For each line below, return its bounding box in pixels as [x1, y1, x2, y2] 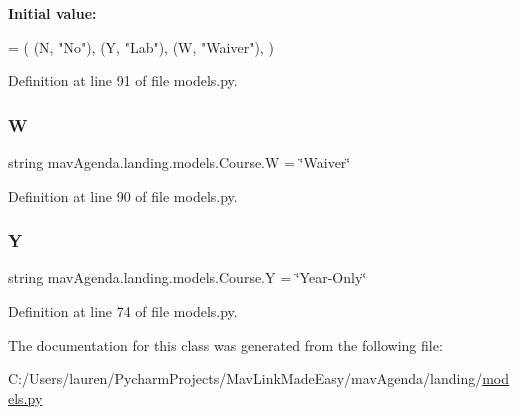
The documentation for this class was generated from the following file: [8, 334, 443, 355]
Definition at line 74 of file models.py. [8, 301, 238, 321]
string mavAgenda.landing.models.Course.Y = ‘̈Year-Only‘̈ [8, 267, 367, 288]
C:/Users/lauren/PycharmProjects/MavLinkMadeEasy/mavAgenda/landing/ [8, 368, 483, 389]
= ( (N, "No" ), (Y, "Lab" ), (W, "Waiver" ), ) [8, 36, 274, 57]
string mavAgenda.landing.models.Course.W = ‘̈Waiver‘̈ [8, 152, 351, 172]
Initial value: [8, 3, 97, 23]
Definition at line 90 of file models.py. [8, 185, 238, 206]
